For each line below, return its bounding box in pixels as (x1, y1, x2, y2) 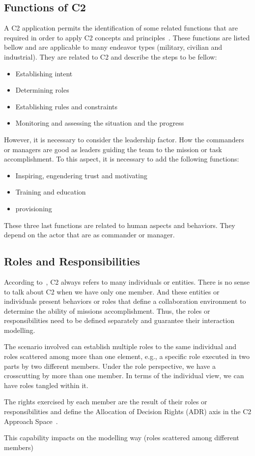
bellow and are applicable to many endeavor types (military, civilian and (4, 42, 222, 52)
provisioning (15, 203, 52, 213)
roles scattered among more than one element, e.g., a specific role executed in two (4, 351, 250, 361)
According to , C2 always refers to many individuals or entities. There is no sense (4, 276, 250, 287)
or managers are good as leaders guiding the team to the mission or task (4, 144, 222, 154)
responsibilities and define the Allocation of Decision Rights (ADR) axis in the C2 (4, 406, 252, 417)
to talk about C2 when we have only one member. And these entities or (4, 286, 220, 296)
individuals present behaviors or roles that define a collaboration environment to (4, 296, 246, 306)
